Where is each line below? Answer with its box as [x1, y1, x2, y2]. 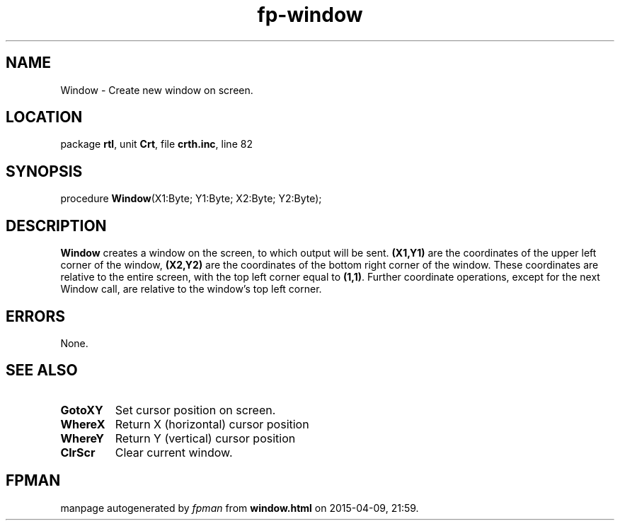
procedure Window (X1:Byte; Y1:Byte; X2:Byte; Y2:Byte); [60, 192, 322, 205]
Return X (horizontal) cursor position [115, 416, 309, 431]
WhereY [60, 431, 105, 445]
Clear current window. [115, 445, 233, 460]
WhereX [60, 416, 105, 431]
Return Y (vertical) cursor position [115, 431, 296, 445]
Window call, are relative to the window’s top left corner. [60, 283, 322, 296]
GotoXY [60, 402, 103, 417]
